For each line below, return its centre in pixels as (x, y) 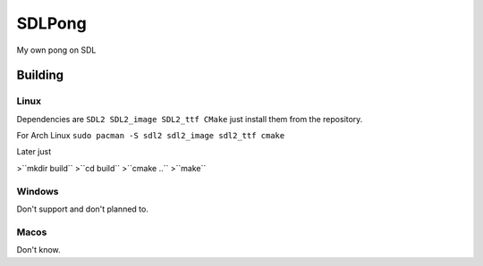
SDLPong (51, 23)
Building (40, 75)
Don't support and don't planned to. (83, 209)
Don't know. (39, 250)
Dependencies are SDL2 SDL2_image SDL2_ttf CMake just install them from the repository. (190, 119)
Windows (38, 191)
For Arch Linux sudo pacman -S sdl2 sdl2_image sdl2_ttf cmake (151, 136)
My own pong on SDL (56, 50)
